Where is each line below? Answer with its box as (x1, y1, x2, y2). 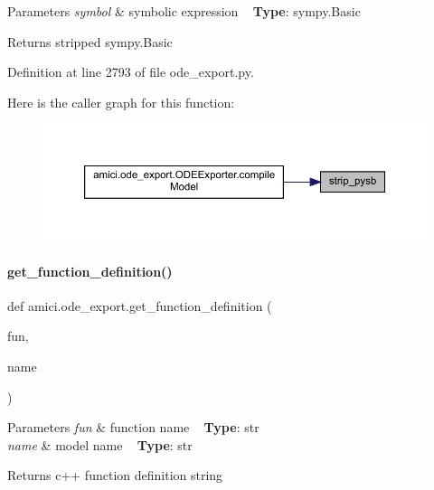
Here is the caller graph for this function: (7, 92, 235, 111)
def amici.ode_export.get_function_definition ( (7, 296, 272, 315)
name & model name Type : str (7, 435, 193, 454)
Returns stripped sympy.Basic (7, 32, 173, 51)
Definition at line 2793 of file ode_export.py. (7, 62, 254, 81)
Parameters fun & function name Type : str (7, 418, 259, 437)
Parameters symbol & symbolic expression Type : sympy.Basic (7, 2, 361, 20)
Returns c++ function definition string (7, 466, 223, 485)
